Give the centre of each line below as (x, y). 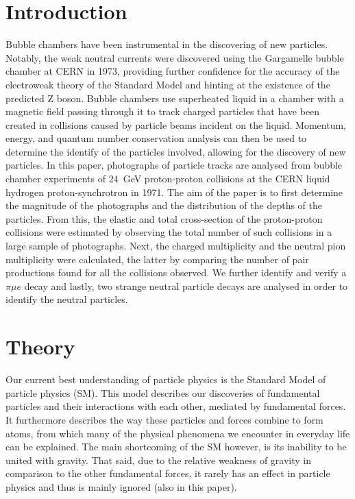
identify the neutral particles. (67, 299)
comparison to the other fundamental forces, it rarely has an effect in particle (168, 473)
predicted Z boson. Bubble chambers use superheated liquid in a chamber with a (175, 98)
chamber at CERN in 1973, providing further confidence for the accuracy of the (173, 71)
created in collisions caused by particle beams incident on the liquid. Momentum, (176, 124)
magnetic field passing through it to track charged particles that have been (163, 111)
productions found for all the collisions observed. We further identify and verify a (176, 272)
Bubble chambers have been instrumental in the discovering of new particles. (167, 44)
